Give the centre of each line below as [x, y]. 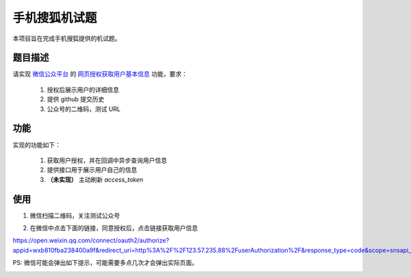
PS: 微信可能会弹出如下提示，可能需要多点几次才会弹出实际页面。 [105, 263]
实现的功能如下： [37, 144]
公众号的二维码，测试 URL [84, 109]
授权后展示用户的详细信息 [83, 90]
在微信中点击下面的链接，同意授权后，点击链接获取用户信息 [114, 228]
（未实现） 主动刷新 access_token [95, 179]
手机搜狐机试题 [55, 18]
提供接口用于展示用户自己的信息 [92, 170]
